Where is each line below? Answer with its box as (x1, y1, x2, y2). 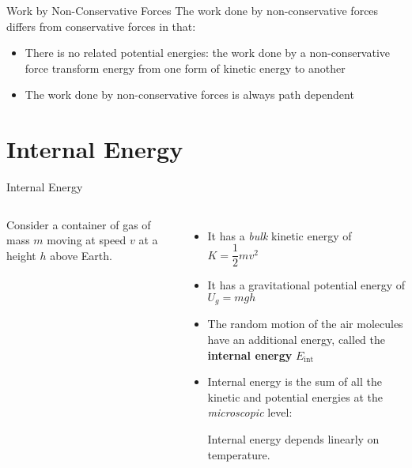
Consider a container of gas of (6, 216, 151, 232)
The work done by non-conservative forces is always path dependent (25, 86, 354, 103)
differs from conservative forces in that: (6, 17, 196, 34)
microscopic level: (207, 404, 293, 421)
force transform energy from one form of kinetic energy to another (25, 59, 346, 76)
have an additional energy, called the (207, 330, 385, 347)
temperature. (207, 446, 270, 462)
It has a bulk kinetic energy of (207, 227, 352, 243)
